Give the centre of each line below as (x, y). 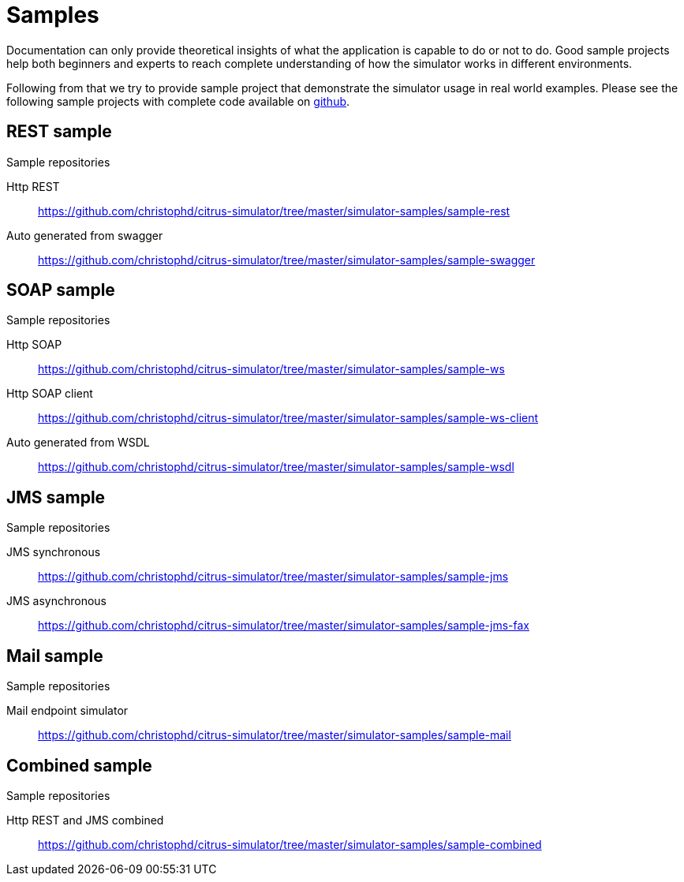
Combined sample (79, 765)
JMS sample (56, 497)
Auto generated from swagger (85, 235)
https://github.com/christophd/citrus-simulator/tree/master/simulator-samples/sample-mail (275, 735)
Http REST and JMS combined (85, 820)
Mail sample (55, 656)
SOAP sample (61, 290)
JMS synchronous (54, 552)
